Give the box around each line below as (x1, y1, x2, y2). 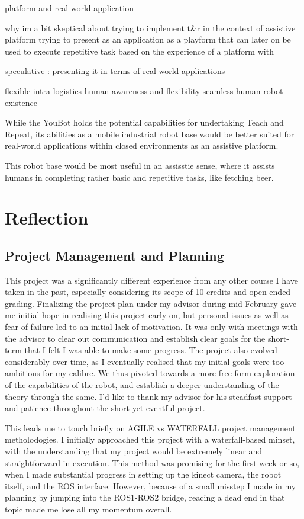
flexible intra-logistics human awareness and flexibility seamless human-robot (5, 84, 283, 97)
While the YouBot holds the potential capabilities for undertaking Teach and (5, 116, 284, 129)
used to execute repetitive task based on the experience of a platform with (5, 44, 274, 57)
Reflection (5, 206, 89, 230)
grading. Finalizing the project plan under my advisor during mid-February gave (5, 297, 297, 309)
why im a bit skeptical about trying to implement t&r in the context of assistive (5, 21, 296, 34)
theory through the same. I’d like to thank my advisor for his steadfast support (5, 390, 292, 402)
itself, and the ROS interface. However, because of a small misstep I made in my (5, 479, 296, 492)
